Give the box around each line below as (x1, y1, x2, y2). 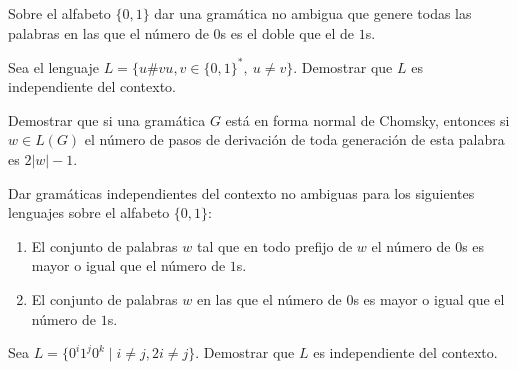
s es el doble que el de (220, 22, 355, 43)
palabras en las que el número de (8, 22, 209, 43)
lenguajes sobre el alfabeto (8, 202, 170, 223)
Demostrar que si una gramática (8, 109, 206, 130)
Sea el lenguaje (8, 56, 99, 77)
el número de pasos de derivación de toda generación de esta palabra (84, 129, 505, 150)
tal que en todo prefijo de (196, 235, 353, 256)
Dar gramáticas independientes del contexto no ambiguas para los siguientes (8, 182, 475, 203)
